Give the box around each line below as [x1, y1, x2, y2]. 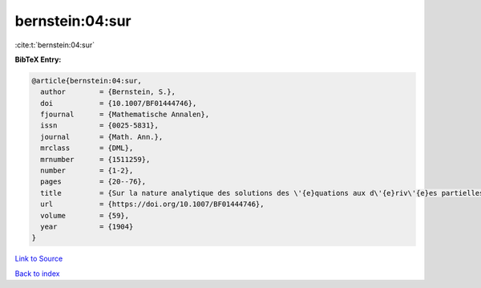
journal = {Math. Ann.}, [40, 132, 164, 141]
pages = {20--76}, [40, 177, 147, 186]
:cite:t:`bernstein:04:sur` [14, 40, 95, 50]
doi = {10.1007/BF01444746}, [40, 99, 197, 107]
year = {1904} [40, 222, 134, 231]
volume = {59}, [40, 211, 130, 220]
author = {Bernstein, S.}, [40, 87, 176, 96]
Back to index [14, 269, 60, 278]
